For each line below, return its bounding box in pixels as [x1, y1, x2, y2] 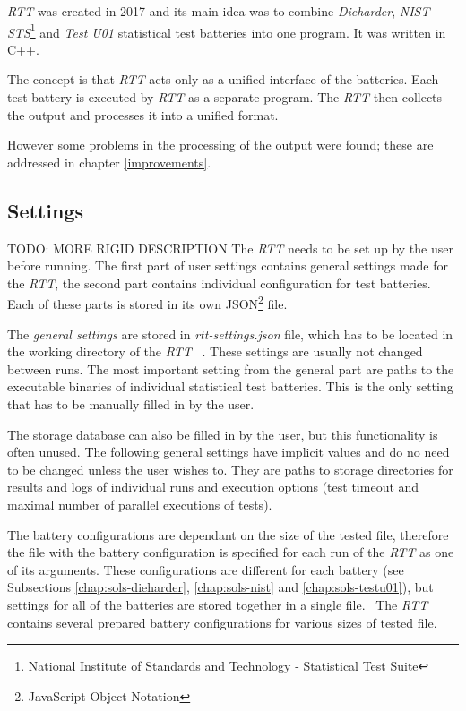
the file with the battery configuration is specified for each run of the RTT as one [7, 543, 454, 561]
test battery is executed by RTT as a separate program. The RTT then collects [7, 88, 443, 107]
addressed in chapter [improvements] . [7, 152, 211, 171]
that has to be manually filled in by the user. [7, 395, 255, 414]
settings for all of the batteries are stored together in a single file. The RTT [7, 595, 428, 613]
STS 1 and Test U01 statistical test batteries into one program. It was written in [7, 20, 446, 41]
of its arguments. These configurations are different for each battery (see [7, 560, 404, 578]
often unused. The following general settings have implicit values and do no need [7, 442, 450, 461]
